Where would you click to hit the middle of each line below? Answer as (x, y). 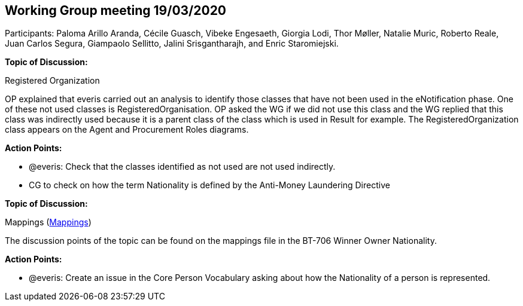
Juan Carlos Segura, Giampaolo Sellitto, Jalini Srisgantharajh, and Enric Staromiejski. (172, 44)
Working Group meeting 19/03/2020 (116, 10)
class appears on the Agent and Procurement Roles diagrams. (127, 130)
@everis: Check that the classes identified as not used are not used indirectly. (182, 167)
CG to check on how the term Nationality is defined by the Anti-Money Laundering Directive (209, 185)
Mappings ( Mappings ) (48, 222)
